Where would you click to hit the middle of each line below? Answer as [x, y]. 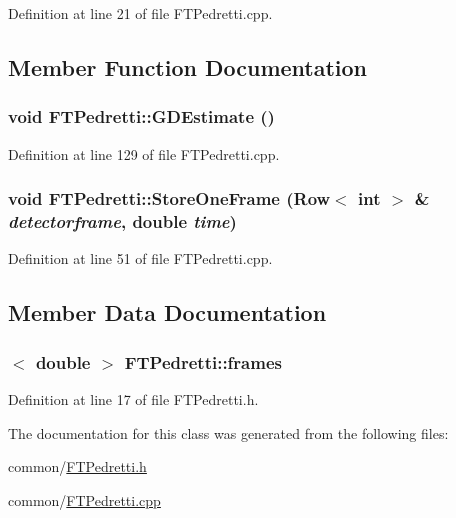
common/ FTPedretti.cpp [84, 499]
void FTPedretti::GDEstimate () [141, 116]
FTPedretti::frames [203, 361]
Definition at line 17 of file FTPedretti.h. [133, 398]
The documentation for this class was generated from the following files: [228, 432]
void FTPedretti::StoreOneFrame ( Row [169, 198]
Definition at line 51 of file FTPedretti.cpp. [140, 258]
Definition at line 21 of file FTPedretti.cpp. [140, 13]
